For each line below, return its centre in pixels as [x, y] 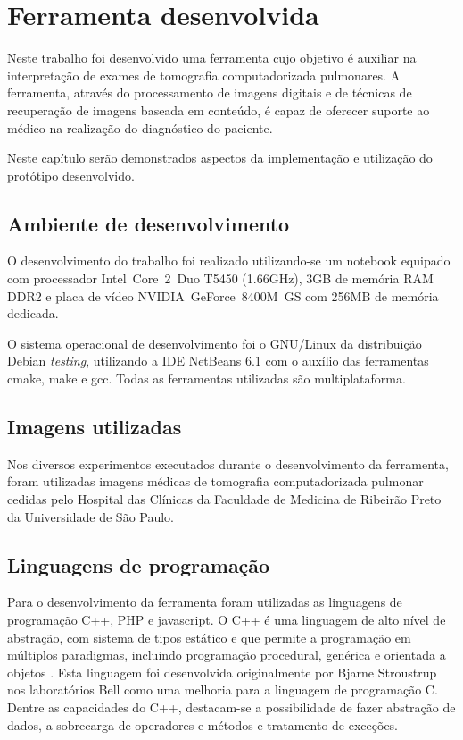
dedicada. [33, 313]
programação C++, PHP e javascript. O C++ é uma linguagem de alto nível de [227, 620]
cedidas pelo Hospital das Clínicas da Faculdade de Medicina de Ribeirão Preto [224, 499]
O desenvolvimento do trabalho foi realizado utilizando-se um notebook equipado [229, 261]
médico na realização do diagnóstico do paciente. [140, 127]
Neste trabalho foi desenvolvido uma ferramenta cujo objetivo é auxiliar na [212, 58]
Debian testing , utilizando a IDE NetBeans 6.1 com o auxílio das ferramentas [218, 361]
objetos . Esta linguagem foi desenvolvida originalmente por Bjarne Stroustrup [222, 672]
